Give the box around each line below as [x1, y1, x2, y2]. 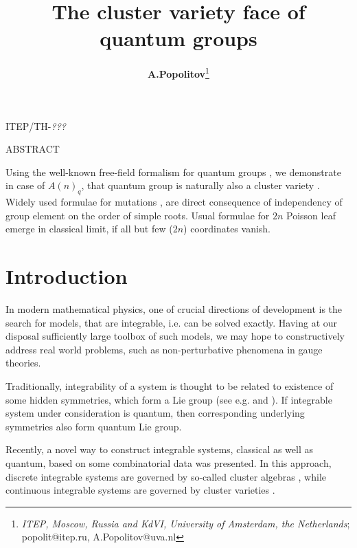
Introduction [5, 262, 128, 290]
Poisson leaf [286, 208, 336, 222]
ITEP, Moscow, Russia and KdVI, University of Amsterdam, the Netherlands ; [21, 516, 350, 530]
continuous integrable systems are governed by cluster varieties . [5, 483, 275, 497]
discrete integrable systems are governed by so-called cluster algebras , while [5, 469, 326, 483]
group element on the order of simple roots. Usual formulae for [5, 208, 270, 222]
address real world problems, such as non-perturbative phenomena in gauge [5, 342, 323, 356]
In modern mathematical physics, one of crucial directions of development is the [5, 302, 343, 316]
